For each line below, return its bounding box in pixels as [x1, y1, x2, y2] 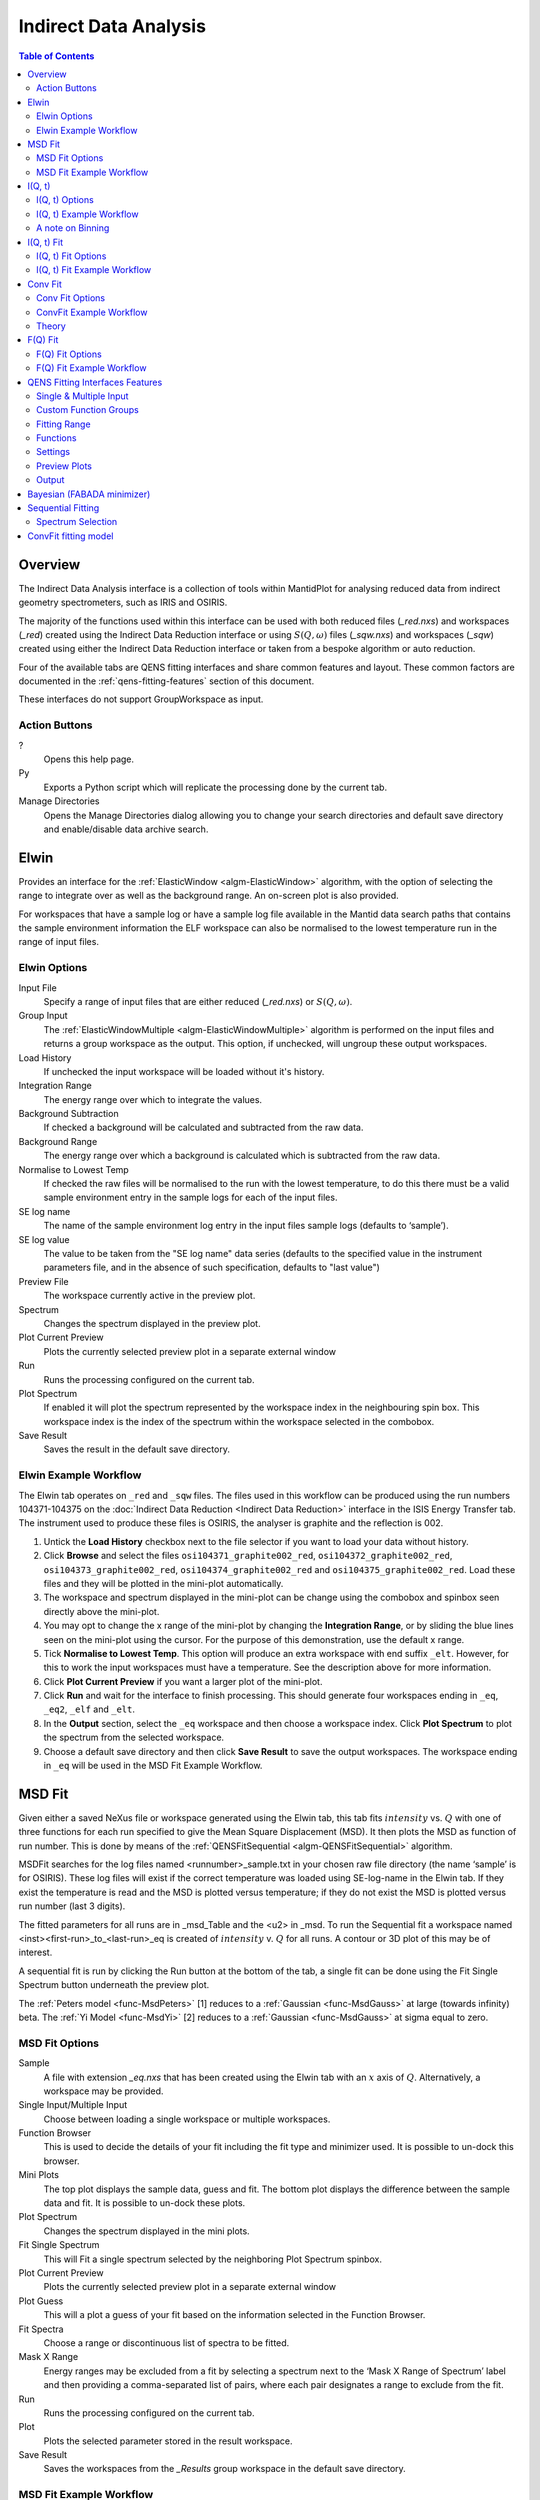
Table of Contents [18, 50, 95, 62]
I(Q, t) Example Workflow [36, 208, 139, 220]
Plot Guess [18, 2295, 64, 2307]
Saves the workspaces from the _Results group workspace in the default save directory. [43, 2463, 407, 2475]
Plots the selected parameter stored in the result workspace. [43, 2435, 294, 2447]
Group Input [18, 1010, 69, 1022]
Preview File [18, 1275, 69, 1287]
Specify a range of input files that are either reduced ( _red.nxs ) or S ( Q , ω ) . [43, 995, 353, 1007]
